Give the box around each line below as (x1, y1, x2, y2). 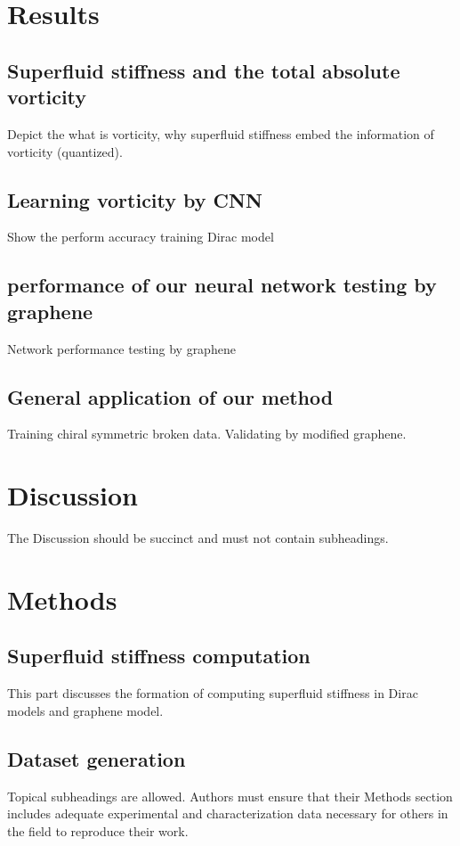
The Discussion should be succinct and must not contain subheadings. (7, 529, 389, 547)
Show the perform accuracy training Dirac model (7, 227, 274, 246)
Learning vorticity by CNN (7, 185, 262, 213)
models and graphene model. (7, 701, 164, 719)
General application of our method (7, 382, 334, 410)
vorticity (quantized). (7, 142, 123, 160)
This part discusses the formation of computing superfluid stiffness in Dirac (7, 684, 418, 702)
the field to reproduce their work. (7, 821, 189, 840)
